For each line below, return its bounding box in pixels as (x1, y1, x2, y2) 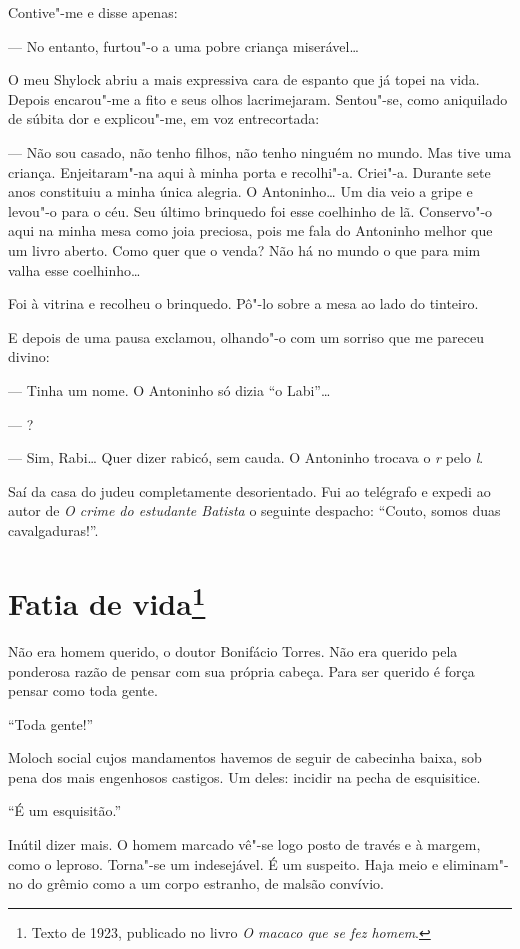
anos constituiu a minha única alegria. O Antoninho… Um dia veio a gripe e (8, 181, 473, 202)
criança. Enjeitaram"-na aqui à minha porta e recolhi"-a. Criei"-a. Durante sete (8, 161, 491, 182)
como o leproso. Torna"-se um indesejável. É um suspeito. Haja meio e (8, 853, 439, 874)
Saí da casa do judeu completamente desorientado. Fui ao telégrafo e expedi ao (8, 480, 491, 501)
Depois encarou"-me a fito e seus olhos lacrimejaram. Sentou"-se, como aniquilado (8, 88, 508, 109)
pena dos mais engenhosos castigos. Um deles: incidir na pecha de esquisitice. (8, 766, 481, 787)
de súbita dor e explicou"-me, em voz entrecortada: (8, 108, 320, 129)
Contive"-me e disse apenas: (8, 2, 178, 22)
